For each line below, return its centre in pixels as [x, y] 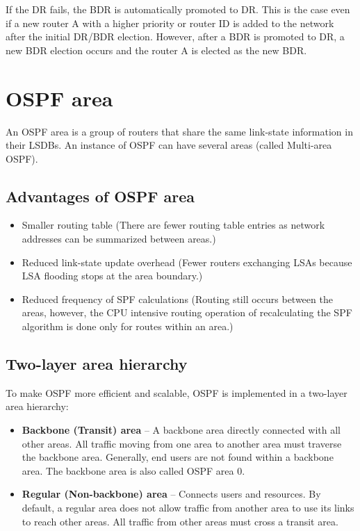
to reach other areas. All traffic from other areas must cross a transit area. [180, 521]
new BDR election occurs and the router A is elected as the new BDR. [156, 50]
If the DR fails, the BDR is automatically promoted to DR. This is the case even [178, 9]
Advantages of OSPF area [100, 196]
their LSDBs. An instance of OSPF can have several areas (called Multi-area [169, 145]
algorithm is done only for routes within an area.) [128, 326]
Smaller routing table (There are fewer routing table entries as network [173, 225]
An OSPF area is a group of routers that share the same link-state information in [179, 131]
